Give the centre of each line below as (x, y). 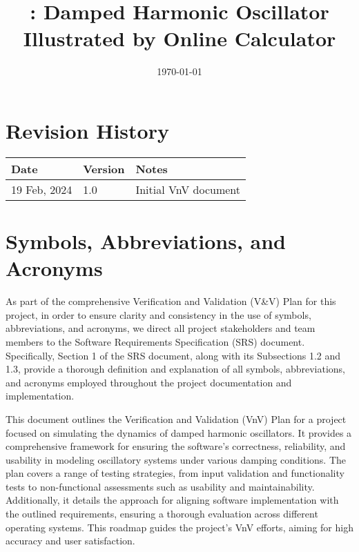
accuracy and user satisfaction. (70, 541)
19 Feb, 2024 (42, 189)
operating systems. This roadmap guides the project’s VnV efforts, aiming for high (179, 527)
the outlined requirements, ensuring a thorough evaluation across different (162, 514)
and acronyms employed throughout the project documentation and (149, 382)
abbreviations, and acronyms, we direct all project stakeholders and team (161, 328)
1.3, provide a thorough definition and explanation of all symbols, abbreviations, (175, 369)
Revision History (87, 130)
